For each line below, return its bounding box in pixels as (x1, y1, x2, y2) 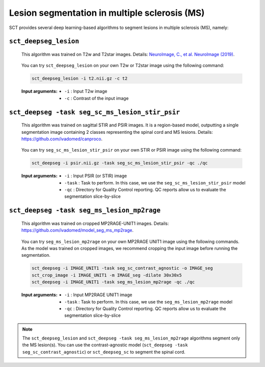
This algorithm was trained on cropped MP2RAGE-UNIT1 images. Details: (21, 220, 169, 226)
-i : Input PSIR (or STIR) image (64, 173, 127, 179)
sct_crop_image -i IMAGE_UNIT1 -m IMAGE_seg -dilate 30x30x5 (31, 272, 182, 278)
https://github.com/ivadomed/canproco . (21, 136, 103, 142)
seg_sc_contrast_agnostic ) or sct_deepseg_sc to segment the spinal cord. (22, 349, 185, 355)
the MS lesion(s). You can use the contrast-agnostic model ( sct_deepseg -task (22, 342, 188, 348)
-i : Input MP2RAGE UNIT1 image (64, 292, 132, 298)
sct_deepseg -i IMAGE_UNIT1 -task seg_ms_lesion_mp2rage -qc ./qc (31, 279, 195, 285)
